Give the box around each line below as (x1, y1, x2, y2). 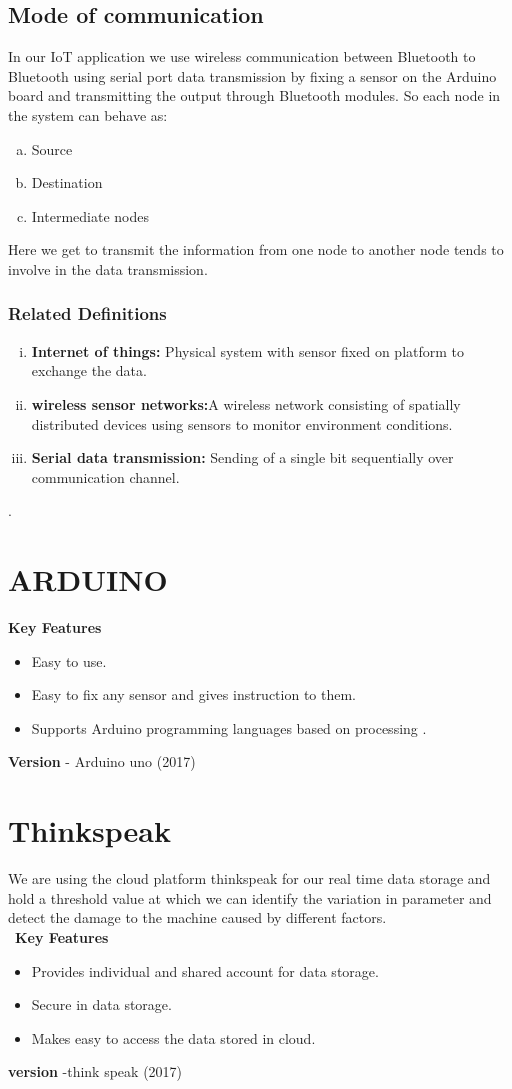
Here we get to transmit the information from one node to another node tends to (8, 239, 504, 260)
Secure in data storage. (31, 994, 172, 1015)
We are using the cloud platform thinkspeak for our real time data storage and (8, 868, 491, 889)
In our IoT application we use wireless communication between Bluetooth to (8, 46, 476, 67)
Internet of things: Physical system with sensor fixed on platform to (31, 340, 465, 361)
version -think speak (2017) (8, 1061, 183, 1082)
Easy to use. (31, 650, 107, 671)
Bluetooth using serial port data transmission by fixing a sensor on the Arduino (8, 65, 497, 86)
